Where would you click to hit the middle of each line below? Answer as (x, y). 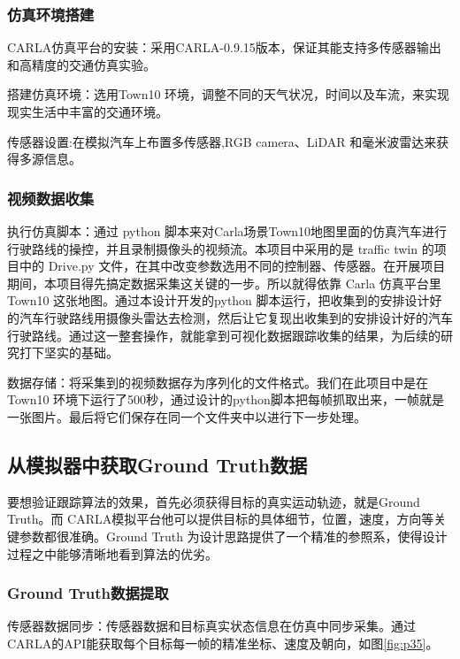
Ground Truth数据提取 (88, 593)
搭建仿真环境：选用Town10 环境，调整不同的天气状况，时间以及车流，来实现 (229, 94)
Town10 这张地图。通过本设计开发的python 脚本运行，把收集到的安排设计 (218, 300)
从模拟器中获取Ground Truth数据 (157, 464)
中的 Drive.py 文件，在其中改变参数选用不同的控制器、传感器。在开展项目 (232, 266)
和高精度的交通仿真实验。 (81, 64)
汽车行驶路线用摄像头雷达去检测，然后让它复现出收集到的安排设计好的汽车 (236, 317)
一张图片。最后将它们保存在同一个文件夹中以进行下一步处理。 (187, 416)
